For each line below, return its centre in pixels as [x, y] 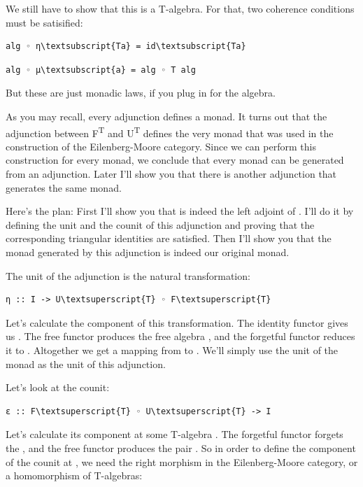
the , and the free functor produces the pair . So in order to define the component [181, 447]
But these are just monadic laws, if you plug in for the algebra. [141, 93]
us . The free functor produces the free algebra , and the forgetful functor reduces [180, 336]
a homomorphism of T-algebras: [74, 475]
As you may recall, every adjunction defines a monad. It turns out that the [166, 116]
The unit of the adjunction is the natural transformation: [128, 275]
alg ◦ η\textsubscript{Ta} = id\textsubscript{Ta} [126, 47]
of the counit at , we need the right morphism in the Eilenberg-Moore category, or [182, 461]
